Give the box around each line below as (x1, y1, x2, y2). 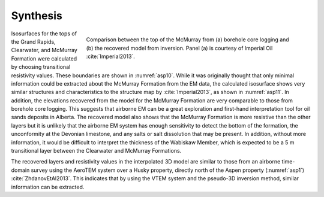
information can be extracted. (11, 183, 85, 190)
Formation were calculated (11, 54, 77, 62)
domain (11, 166, 30, 174)
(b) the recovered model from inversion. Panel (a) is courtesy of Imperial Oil (86, 44, 273, 51)
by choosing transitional (11, 63, 71, 71)
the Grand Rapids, (11, 38, 56, 45)
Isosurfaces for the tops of (11, 30, 77, 37)
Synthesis (11, 9, 63, 22)
